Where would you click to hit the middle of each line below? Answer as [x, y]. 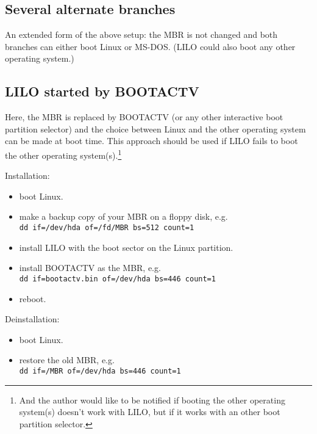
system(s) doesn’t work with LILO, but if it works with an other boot [150, 412]
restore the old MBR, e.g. [67, 360]
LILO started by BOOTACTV [102, 91]
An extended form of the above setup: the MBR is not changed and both [141, 34]
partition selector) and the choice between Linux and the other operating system [155, 128]
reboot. [33, 298]
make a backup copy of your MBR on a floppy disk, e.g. [123, 216]
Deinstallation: [32, 319]
